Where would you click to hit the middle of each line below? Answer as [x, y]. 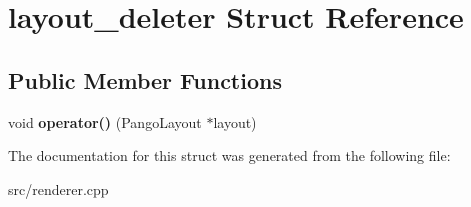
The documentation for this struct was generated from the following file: [229, 155]
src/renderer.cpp [58, 188]
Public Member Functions [145, 79]
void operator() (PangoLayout [105, 121]
